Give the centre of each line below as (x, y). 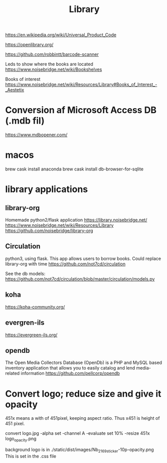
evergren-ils (25, 323)
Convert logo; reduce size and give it (83, 394)
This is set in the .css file (31, 456)
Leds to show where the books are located (49, 64)
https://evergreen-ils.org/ (31, 335)
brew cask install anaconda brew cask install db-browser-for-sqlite (74, 169)
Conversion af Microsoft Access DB (81, 110)
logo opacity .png (21, 439)
